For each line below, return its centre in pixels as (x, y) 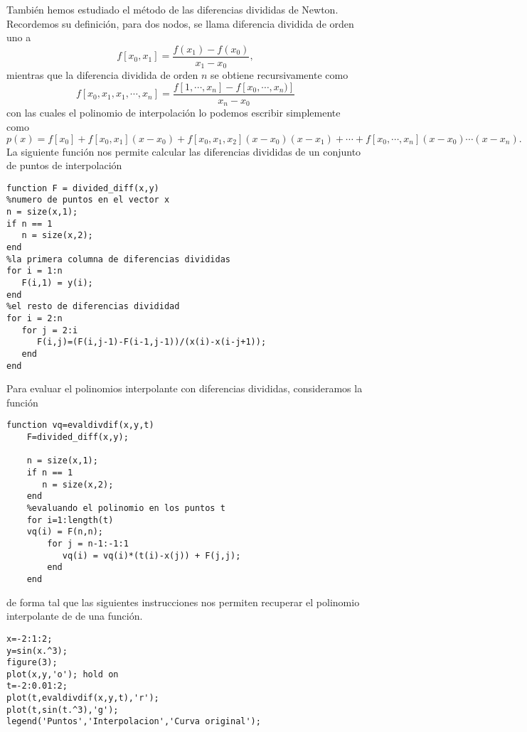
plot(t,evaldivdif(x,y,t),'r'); (83, 698)
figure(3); (32, 663)
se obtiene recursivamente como (280, 75)
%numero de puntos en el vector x (88, 200)
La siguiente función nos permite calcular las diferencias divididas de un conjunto (184, 151)
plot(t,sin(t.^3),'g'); (63, 710)
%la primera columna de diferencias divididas (118, 259)
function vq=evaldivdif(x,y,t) (80, 425)
